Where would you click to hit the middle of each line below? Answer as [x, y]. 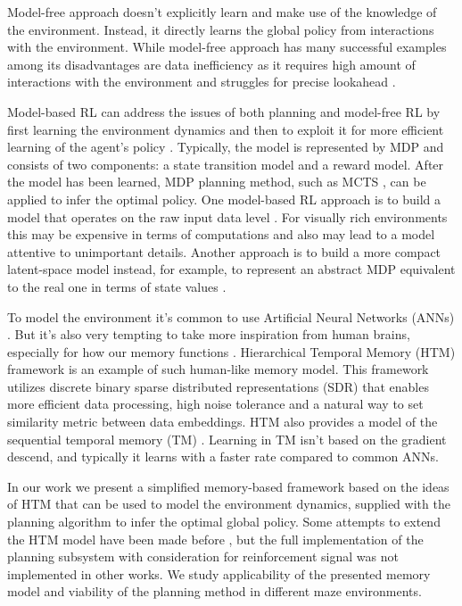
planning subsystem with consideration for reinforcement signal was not [203, 556]
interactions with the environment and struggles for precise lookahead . [202, 82]
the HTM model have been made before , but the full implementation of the [215, 539]
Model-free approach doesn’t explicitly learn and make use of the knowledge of [222, 12]
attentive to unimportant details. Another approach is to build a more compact [224, 251]
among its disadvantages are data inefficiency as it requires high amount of [211, 64]
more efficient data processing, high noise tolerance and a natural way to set [215, 404]
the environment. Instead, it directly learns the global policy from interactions [221, 29]
